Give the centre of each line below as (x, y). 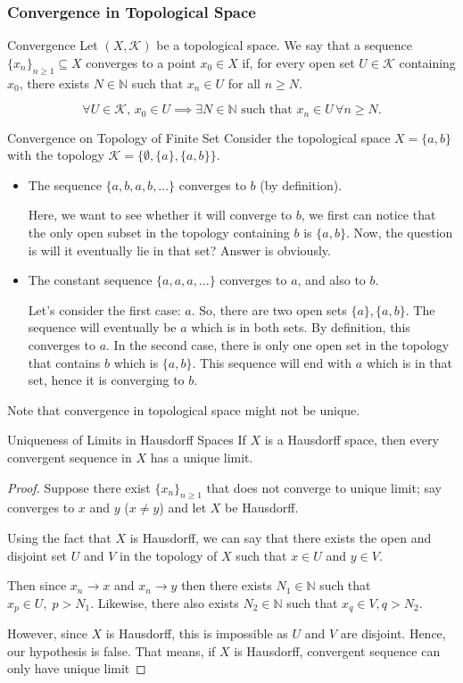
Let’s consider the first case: (104, 309)
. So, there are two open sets (269, 309)
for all (244, 83)
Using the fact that (59, 537)
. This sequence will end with (272, 362)
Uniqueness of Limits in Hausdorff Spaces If (127, 440)
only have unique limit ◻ (77, 668)
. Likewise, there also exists (165, 602)
